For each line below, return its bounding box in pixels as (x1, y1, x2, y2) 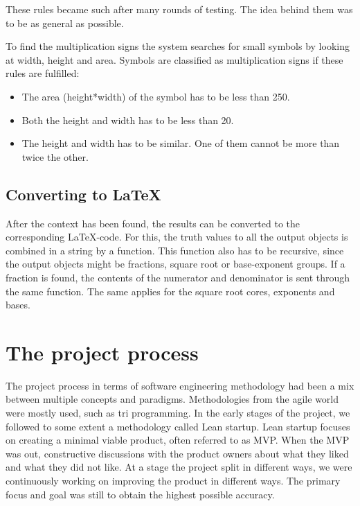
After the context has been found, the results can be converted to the (6, 216, 300, 230)
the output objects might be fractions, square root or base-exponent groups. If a (6, 256, 345, 271)
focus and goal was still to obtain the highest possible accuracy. (6, 487, 275, 501)
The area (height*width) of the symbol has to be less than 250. (21, 89, 290, 103)
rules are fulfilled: (6, 66, 80, 80)
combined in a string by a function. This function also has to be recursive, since (6, 243, 344, 257)
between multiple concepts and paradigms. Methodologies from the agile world (6, 392, 339, 406)
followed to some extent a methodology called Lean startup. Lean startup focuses (6, 419, 350, 433)
